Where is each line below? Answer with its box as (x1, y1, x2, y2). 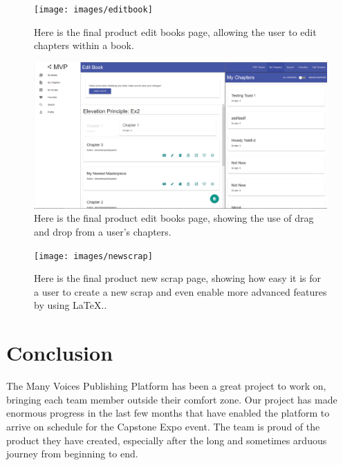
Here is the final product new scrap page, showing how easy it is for (34, 271, 322, 285)
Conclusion (6, 339, 113, 367)
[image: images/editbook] (34, 5, 153, 15)
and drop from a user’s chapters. (34, 225, 171, 239)
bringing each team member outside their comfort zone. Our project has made (6, 392, 337, 406)
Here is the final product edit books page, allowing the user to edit (34, 24, 317, 39)
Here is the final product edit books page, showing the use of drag (34, 211, 314, 225)
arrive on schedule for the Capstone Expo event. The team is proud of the (6, 419, 320, 433)
